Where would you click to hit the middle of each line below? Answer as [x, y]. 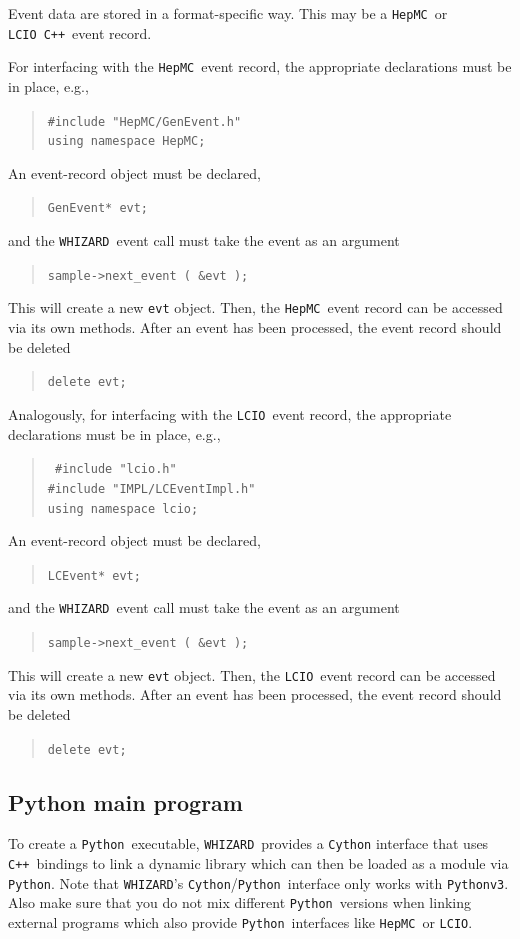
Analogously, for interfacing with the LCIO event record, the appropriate [230, 413]
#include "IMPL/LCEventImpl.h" [151, 488]
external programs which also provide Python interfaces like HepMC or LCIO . [240, 922]
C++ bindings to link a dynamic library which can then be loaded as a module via [258, 863]
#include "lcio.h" [115, 469]
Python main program [125, 801]
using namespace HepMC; [126, 141]
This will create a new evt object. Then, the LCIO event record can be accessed [252, 674]
